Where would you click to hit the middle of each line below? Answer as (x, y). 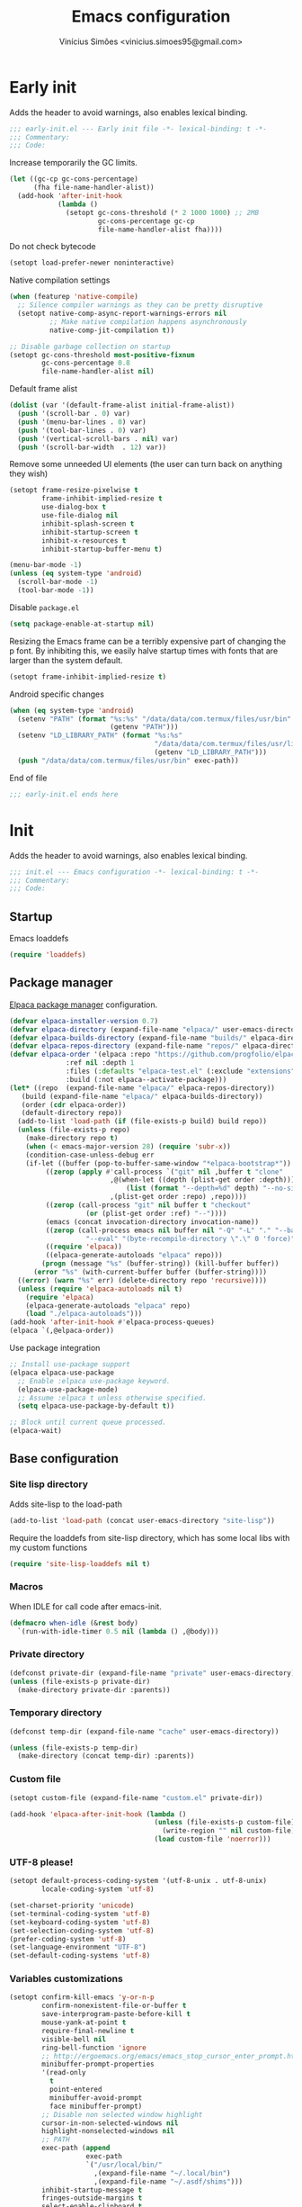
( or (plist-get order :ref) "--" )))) (156, 1213)
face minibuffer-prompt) (96, 2106)
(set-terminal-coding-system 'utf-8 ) (80, 1914)
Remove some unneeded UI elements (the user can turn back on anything (146, 464)
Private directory (47, 1654)
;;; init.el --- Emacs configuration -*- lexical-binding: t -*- (134, 872)
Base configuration (64, 1459)
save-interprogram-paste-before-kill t (116, 2014)
